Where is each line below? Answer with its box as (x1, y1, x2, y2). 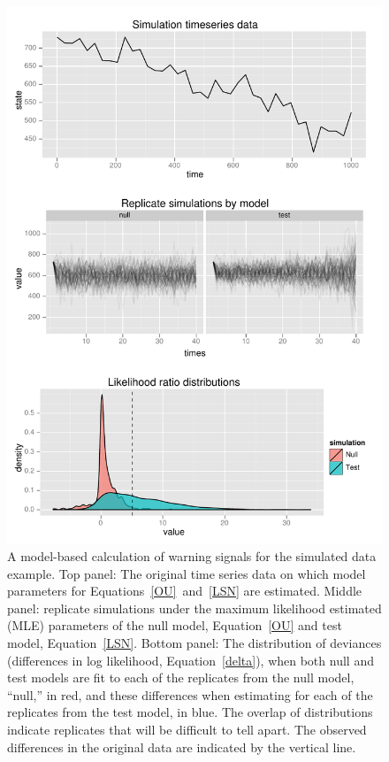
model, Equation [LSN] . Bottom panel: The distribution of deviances (7, 633, 382, 651)
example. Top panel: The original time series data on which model (7, 564, 366, 582)
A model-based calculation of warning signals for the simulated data (7, 546, 377, 565)
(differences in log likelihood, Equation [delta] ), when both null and (7, 650, 374, 669)
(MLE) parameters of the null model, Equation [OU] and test (7, 616, 342, 635)
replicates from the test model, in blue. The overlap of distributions (7, 703, 373, 721)
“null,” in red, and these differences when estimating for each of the (7, 685, 373, 704)
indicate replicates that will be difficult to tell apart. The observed (7, 720, 367, 738)
